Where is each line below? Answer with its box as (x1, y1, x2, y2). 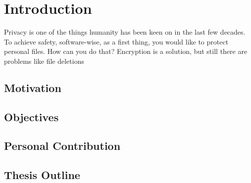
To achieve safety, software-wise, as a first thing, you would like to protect (4, 36, 229, 46)
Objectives (4, 109, 59, 124)
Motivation (4, 80, 61, 95)
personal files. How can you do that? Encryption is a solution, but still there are (4, 46, 248, 56)
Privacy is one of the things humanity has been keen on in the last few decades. (4, 27, 246, 37)
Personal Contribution (4, 138, 121, 153)
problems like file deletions (4, 55, 84, 66)
